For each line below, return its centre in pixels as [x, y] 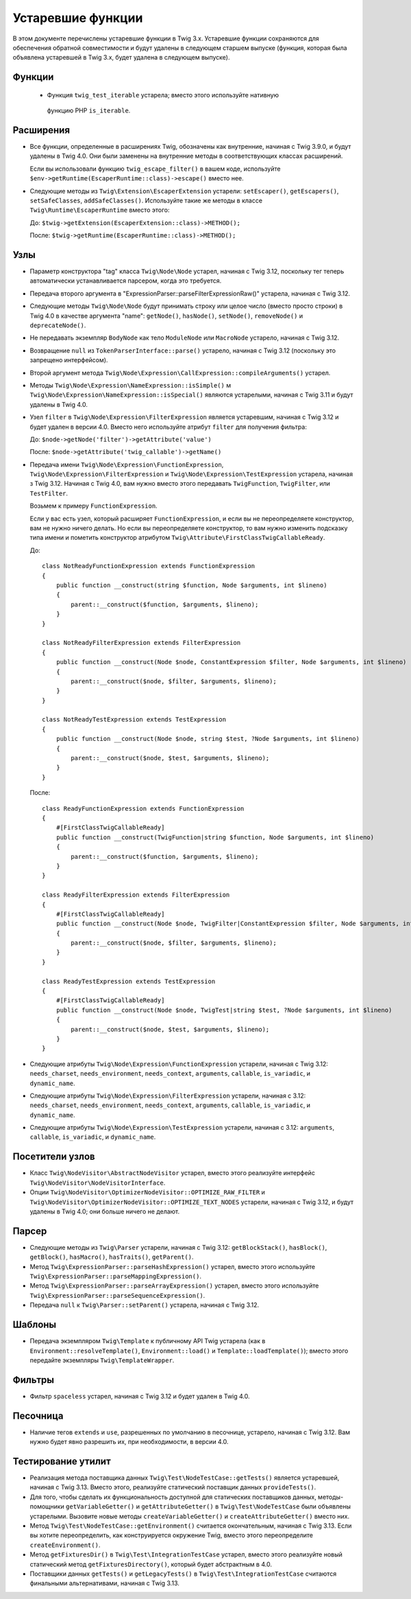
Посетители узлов [54, 1157]
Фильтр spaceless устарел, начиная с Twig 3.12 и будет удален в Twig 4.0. [140, 1396]
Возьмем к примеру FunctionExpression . [94, 506]
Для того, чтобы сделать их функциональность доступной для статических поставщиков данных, [173, 1497]
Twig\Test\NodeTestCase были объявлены [285, 1506]
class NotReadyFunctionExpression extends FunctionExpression [149, 566]
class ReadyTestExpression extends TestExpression [129, 981]
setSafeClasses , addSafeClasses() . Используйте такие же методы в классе [146, 200]
